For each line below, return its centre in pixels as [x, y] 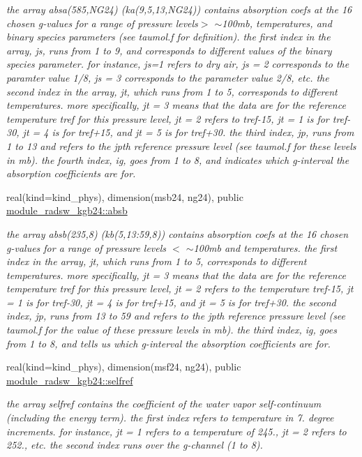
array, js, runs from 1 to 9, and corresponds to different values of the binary [169, 50]
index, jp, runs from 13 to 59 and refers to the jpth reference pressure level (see [176, 316]
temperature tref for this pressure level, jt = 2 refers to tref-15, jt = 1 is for [168, 118]
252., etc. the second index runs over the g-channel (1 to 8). [135, 445]
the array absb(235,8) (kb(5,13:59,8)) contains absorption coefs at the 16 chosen [178, 233]
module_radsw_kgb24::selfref [70, 380]
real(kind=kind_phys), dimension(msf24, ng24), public [124, 367]
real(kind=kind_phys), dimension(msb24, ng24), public [125, 196]
